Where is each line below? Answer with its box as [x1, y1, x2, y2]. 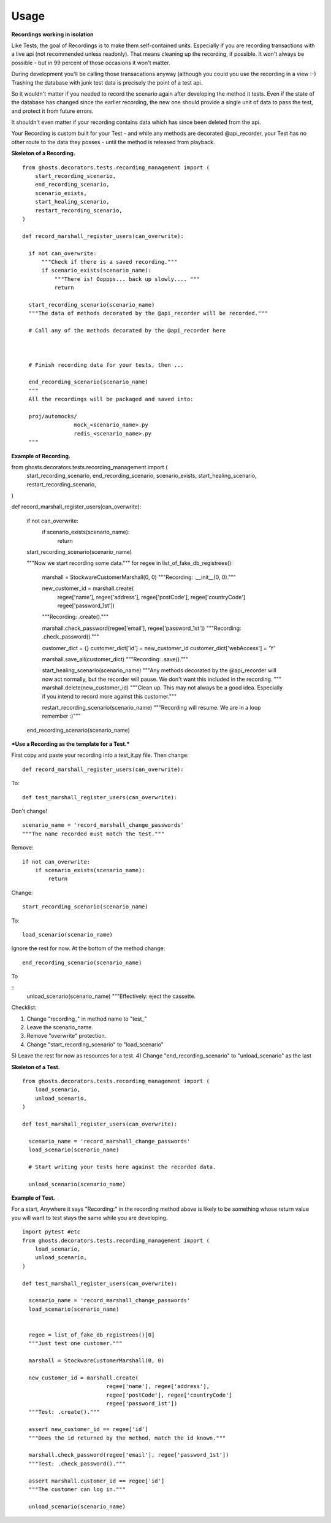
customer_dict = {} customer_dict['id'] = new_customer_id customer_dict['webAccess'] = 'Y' [42, 644, 276, 651]
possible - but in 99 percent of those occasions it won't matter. [11, 59, 171, 66]
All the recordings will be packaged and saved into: [28, 396, 194, 403]
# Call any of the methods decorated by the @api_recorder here [28, 327, 226, 334]
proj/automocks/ [28, 413, 78, 420]
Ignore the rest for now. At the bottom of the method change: [11, 945, 165, 952]
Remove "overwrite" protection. [26, 1032, 107, 1040]
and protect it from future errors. [11, 107, 94, 115]
